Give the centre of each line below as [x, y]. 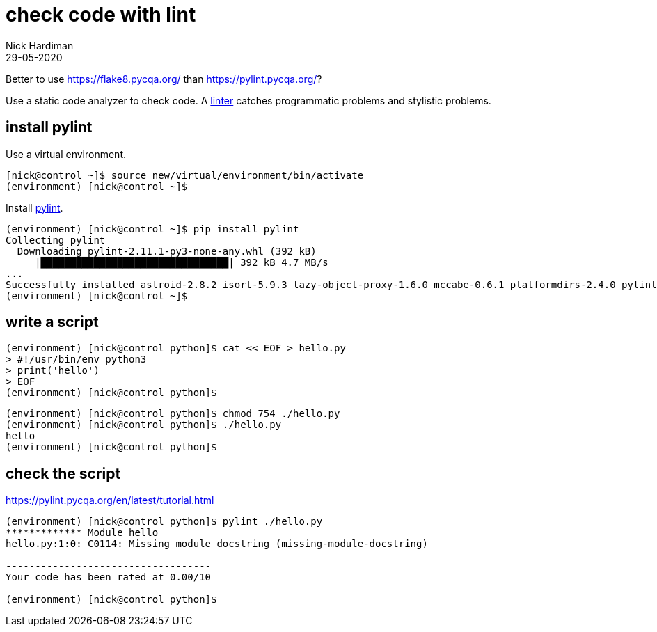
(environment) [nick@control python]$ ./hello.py [144, 425]
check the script [63, 473]
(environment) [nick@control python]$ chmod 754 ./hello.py [173, 414]
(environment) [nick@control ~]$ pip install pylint [152, 229]
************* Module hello [82, 533]
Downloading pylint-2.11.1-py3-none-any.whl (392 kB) [167, 251]
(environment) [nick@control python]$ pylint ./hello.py [164, 522]
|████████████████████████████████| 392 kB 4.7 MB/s [182, 262]
